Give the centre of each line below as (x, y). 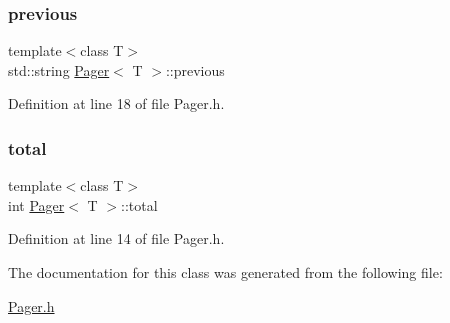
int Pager (36, 204)
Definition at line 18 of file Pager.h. (116, 103)
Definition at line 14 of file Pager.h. (116, 238)
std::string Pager (59, 69)
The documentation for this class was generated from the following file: (225, 272)
